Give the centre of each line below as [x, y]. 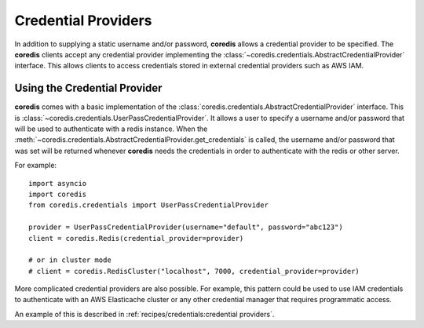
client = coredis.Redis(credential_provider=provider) [136, 238]
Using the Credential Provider [88, 88]
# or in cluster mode [70, 260]
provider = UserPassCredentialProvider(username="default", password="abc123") [186, 227]
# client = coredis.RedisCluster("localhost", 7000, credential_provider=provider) [194, 271]
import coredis [58, 194]
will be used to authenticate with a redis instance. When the [111, 129]
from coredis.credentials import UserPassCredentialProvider [148, 205]
